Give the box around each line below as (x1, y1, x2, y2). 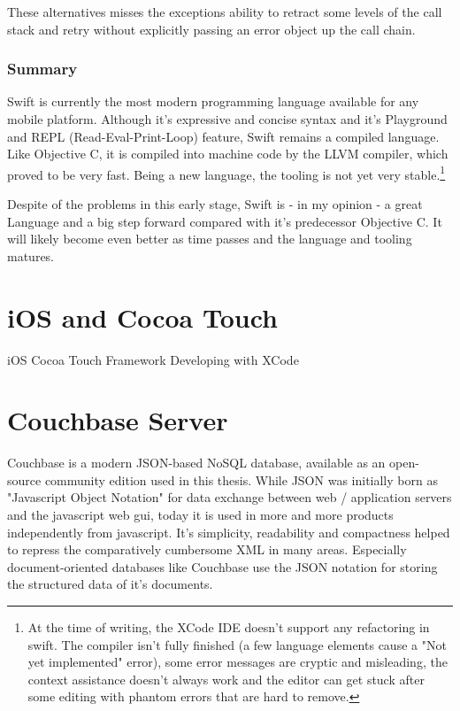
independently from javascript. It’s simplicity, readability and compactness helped (7, 522, 450, 541)
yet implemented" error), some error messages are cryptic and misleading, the (27, 653, 448, 671)
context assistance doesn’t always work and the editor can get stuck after (27, 669, 425, 688)
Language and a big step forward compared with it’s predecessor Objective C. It (7, 212, 442, 230)
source (7, 470, 42, 489)
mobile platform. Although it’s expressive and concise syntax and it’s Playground (7, 110, 448, 128)
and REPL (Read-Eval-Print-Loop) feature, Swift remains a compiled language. (7, 127, 440, 145)
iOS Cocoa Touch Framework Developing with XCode (7, 350, 299, 368)
